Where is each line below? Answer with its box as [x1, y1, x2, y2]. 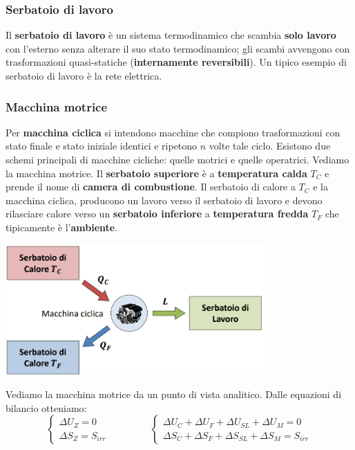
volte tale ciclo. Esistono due [209, 138, 331, 153]
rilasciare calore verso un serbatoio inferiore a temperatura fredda [6, 206, 309, 221]
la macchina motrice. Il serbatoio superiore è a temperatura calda [6, 165, 307, 180]
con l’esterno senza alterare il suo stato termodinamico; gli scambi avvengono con [6, 41, 350, 55]
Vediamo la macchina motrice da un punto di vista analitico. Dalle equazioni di [6, 387, 342, 402]
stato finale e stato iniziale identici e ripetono [6, 138, 198, 153]
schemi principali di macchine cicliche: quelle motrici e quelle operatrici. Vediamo [6, 152, 349, 166]
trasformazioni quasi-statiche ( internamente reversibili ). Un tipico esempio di [6, 55, 347, 69]
